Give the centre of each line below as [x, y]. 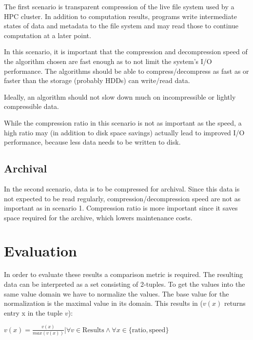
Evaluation [40, 251]
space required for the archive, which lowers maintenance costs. [98, 217]
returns [235, 303]
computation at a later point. [48, 35]
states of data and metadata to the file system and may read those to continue [121, 26]
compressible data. [31, 106]
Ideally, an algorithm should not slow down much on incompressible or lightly [120, 96]
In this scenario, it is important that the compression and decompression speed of [126, 52]
